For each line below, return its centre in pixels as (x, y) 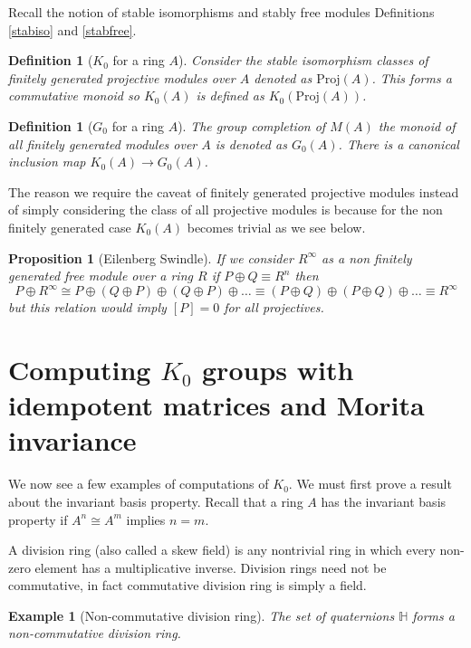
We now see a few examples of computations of (139, 484)
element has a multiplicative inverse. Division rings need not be (211, 567)
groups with (278, 369)
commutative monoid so (74, 95)
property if (38, 519)
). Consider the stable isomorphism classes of (303, 60)
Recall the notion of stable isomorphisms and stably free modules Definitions (221, 12)
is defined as (230, 95)
